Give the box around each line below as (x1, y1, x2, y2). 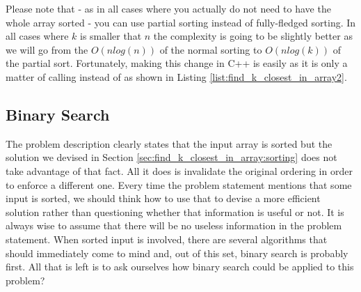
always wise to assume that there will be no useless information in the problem (6, 218, 342, 233)
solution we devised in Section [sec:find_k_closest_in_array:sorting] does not (6, 150, 337, 164)
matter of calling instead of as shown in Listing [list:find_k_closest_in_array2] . (6, 69, 347, 84)
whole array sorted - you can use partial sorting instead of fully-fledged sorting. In (6, 15, 356, 29)
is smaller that (80, 29, 142, 43)
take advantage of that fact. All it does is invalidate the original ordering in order (6, 163, 353, 178)
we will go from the (6, 42, 88, 56)
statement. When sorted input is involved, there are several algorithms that (6, 231, 328, 246)
